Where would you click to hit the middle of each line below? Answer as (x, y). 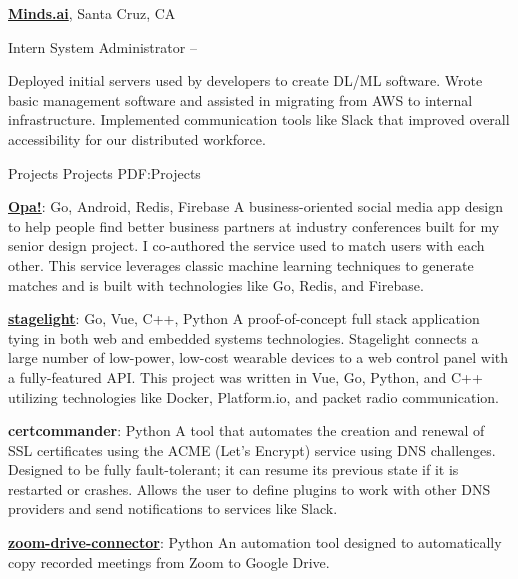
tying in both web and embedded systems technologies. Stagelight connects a (243, 337)
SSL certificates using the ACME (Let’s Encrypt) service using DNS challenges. (252, 449)
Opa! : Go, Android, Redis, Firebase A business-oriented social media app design (255, 206)
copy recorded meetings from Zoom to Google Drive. (169, 561)
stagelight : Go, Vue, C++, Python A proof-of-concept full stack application (244, 318)
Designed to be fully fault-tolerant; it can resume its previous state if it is (233, 469)
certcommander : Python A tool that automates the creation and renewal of (246, 430)
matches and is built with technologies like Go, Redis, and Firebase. (216, 284)
